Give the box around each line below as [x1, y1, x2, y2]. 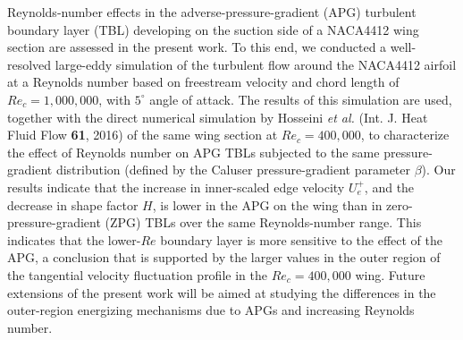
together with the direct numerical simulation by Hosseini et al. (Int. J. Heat [7, 107, 428, 126]
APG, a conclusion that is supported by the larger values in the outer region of [7, 248, 441, 267]
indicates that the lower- [7, 230, 141, 249]
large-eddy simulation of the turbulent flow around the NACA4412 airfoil [55, 55, 457, 73]
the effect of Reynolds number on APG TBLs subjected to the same [7, 142, 380, 161]
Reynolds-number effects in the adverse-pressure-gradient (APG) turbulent [7, 3, 417, 21]
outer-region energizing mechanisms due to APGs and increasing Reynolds [7, 301, 415, 319]
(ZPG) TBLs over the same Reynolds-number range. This [105, 213, 422, 232]
